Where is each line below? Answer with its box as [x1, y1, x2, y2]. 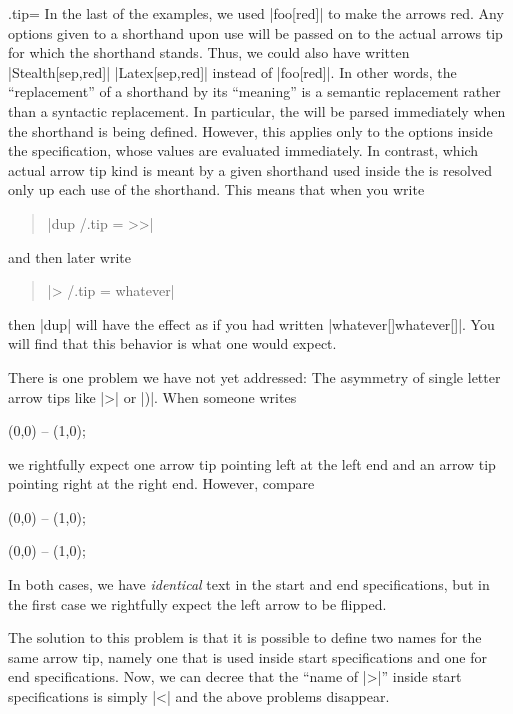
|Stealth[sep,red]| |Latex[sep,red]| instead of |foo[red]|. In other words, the [8, 61, 457, 82]
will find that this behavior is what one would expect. [8, 333, 337, 354]
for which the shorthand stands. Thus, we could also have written [8, 42, 410, 63]
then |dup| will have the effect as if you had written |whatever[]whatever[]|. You [8, 313, 495, 334]
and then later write [8, 246, 131, 267]
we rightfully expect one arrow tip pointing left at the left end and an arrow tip [8, 453, 496, 474]
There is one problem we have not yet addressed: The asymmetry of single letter [8, 366, 501, 387]
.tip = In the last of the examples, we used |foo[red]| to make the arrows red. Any [8, 3, 504, 23]
